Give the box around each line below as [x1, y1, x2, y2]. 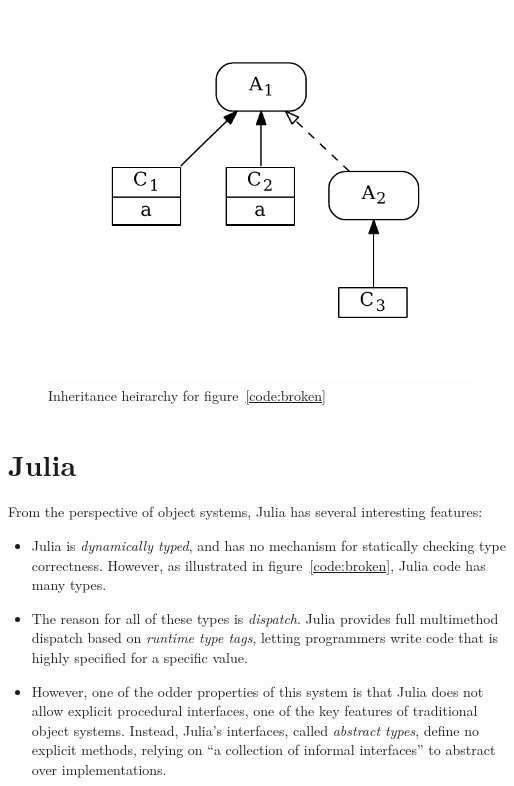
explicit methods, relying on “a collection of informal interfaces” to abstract [31, 739, 496, 760]
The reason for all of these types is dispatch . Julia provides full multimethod [31, 607, 499, 628]
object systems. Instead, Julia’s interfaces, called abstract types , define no [31, 719, 479, 740]
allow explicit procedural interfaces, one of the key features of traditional [31, 700, 478, 721]
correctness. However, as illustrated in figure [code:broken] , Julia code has [31, 554, 486, 575]
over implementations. [31, 759, 167, 779]
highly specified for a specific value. [31, 647, 248, 668]
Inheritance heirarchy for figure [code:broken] [48, 384, 326, 405]
